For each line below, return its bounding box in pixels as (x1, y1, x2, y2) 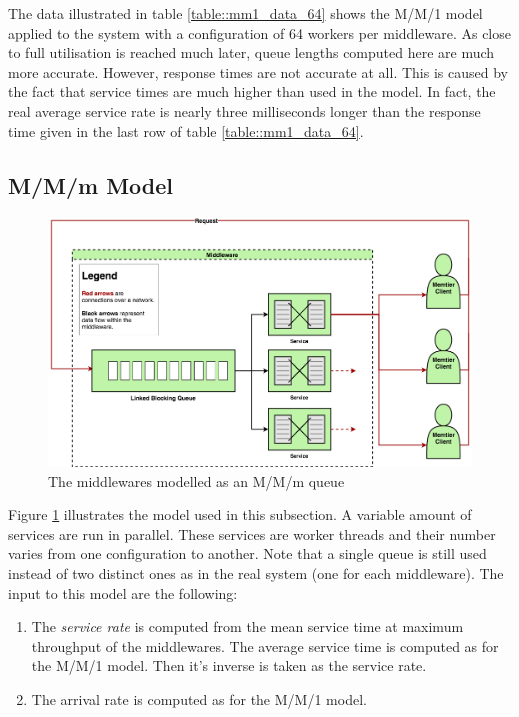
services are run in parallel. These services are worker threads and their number (8, 523, 496, 544)
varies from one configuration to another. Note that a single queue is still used (8, 543, 487, 564)
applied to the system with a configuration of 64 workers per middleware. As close (8, 22, 511, 43)
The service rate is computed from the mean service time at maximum (31, 616, 464, 637)
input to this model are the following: (8, 582, 238, 603)
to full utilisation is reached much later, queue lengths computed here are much (8, 42, 495, 63)
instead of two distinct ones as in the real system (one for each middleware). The (8, 563, 504, 584)
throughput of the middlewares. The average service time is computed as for (31, 635, 499, 656)
